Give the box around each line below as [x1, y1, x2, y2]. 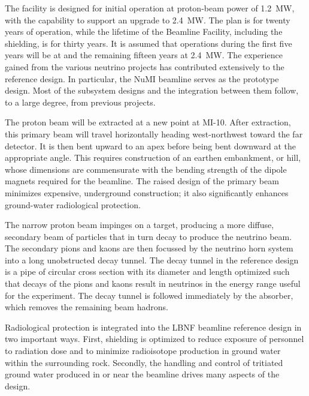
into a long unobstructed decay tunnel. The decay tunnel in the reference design [5, 253, 299, 266]
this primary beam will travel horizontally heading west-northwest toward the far [5, 127, 303, 140]
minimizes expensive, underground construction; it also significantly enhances [5, 186, 289, 199]
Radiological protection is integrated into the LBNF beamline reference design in [5, 320, 302, 333]
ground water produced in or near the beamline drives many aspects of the [5, 368, 280, 380]
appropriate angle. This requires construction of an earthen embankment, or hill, [5, 151, 301, 164]
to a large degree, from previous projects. [5, 95, 156, 108]
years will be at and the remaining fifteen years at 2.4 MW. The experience [5, 49, 283, 61]
